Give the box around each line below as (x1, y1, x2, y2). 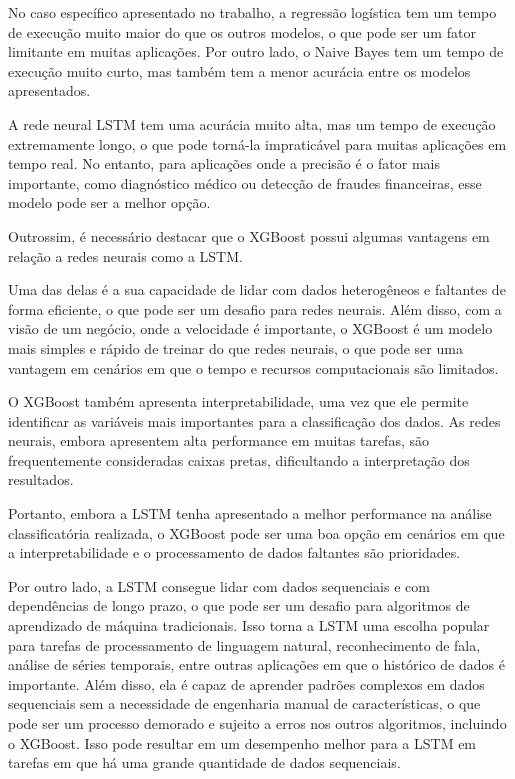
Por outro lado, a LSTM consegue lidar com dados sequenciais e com (8, 575, 430, 596)
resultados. (8, 469, 74, 490)
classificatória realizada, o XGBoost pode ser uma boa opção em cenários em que (8, 522, 505, 543)
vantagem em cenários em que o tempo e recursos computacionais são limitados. (8, 357, 499, 378)
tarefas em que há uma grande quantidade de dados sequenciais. (8, 752, 401, 773)
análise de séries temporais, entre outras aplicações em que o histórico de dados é (8, 654, 505, 675)
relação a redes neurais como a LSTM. (8, 245, 243, 266)
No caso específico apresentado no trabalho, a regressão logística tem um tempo (8, 2, 497, 22)
